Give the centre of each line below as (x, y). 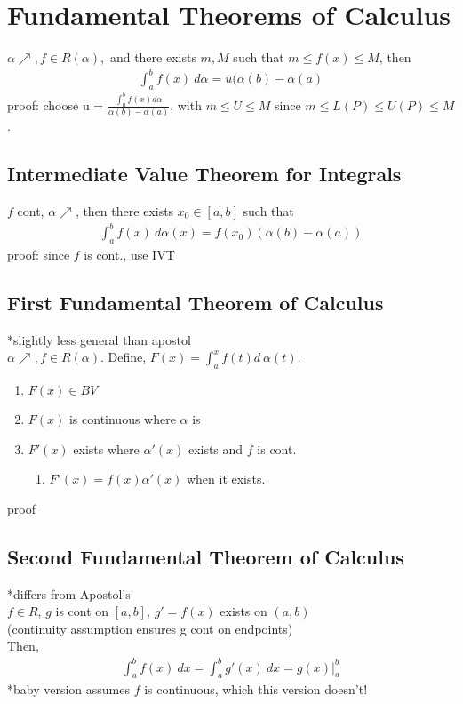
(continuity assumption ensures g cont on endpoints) (150, 628)
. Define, (124, 357)
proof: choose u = (56, 104)
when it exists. (226, 479)
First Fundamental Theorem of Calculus (196, 302)
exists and (216, 448)
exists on (243, 611)
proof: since (39, 254)
